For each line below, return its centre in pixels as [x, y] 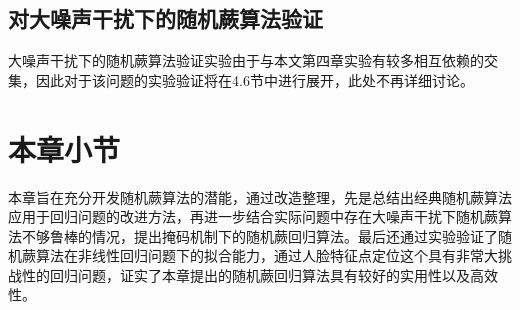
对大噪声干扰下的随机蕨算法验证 [165, 18]
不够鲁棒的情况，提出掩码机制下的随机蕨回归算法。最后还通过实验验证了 [259, 235]
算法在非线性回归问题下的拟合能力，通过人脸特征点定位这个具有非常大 [266, 255]
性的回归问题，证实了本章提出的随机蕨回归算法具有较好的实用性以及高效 [259, 274]
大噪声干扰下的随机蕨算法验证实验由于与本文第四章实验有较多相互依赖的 [246, 60]
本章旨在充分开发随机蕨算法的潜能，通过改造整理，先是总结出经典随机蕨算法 [260, 196]
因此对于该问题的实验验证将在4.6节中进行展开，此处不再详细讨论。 [254, 79]
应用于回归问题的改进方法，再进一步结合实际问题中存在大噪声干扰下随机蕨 [253, 216]
